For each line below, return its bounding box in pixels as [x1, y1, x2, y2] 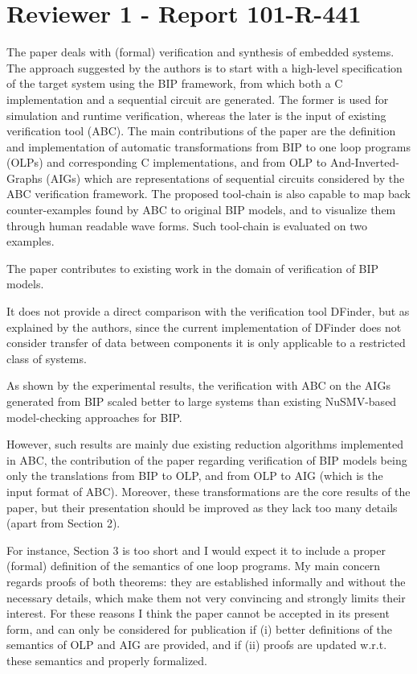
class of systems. [6, 349, 87, 366]
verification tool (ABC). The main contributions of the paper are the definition [6, 122, 396, 139]
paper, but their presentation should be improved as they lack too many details [6, 498, 398, 515]
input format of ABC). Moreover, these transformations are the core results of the [6, 482, 411, 499]
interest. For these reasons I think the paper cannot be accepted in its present [6, 605, 390, 622]
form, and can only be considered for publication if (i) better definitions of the [6, 620, 392, 637]
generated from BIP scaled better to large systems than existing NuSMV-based [6, 393, 397, 409]
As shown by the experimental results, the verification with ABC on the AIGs [6, 377, 390, 394]
